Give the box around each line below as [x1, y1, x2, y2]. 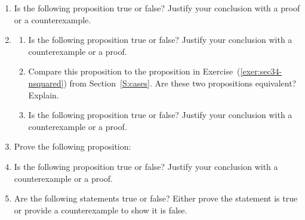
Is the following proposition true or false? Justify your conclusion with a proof [14, 2, 300, 14]
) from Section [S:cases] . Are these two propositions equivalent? [63, 76, 297, 89]
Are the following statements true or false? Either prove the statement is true [14, 192, 298, 204]
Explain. [28, 88, 59, 101]
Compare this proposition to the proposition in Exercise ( [28, 65, 241, 78]
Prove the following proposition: [14, 140, 131, 153]
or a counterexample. [14, 13, 91, 26]
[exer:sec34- [240, 65, 282, 78]
